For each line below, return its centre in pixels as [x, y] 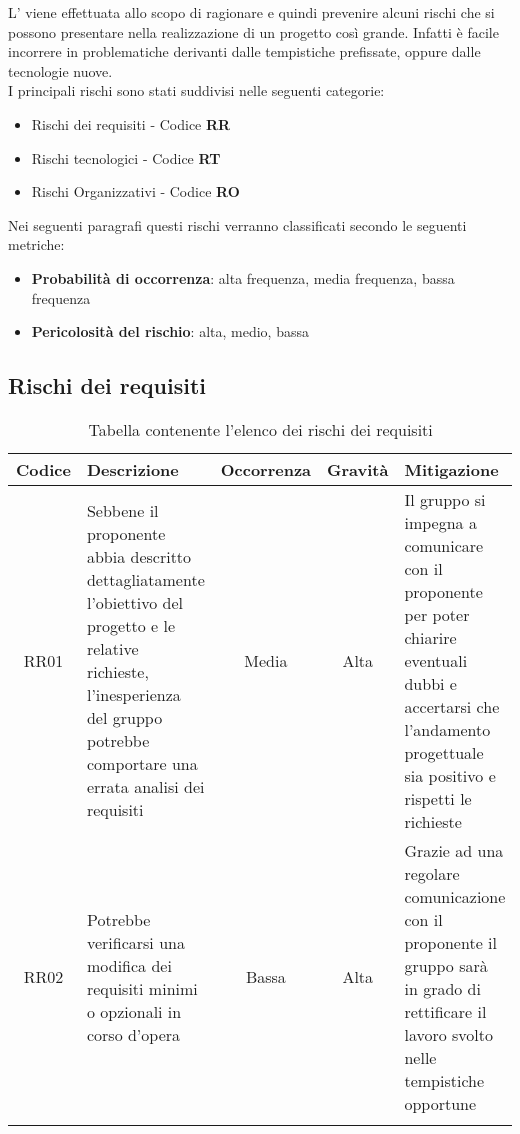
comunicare [444, 545]
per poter [437, 614]
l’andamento [447, 729]
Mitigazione [451, 469]
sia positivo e [450, 775]
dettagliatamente [145, 580]
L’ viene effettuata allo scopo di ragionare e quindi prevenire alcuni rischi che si [251, 12]
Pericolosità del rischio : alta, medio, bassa [170, 331]
